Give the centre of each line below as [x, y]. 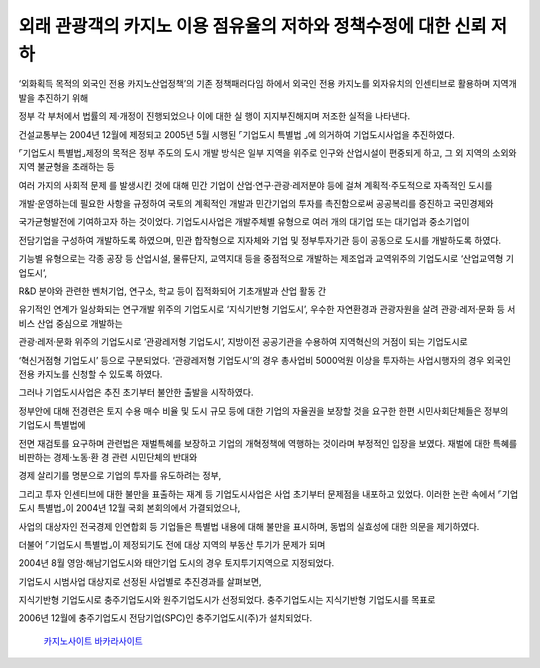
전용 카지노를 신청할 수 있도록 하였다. [90, 374]
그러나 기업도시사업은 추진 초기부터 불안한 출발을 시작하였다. [136, 392]
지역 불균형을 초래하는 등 [66, 167]
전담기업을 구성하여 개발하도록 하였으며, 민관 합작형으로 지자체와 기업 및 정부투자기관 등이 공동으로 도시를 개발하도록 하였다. [260, 240]
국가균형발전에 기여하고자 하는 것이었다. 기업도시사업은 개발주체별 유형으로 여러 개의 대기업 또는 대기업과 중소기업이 [244, 222]
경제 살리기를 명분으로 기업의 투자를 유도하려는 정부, [120, 476]
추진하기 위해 [62, 97]
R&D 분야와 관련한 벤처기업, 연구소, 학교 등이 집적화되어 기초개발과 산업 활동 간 [172, 291]
